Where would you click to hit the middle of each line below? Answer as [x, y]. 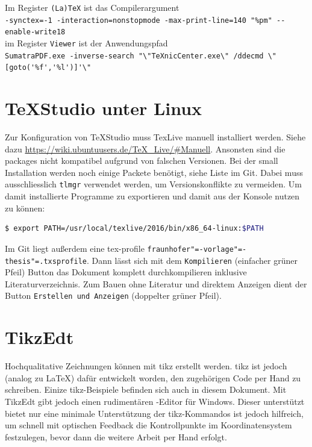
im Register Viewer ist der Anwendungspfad [86, 42]
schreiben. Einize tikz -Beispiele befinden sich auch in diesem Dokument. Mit [146, 389]
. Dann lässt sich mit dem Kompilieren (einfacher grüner [192, 260]
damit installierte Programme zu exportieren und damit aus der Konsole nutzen [152, 196]
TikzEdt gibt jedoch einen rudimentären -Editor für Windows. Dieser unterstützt [155, 401]
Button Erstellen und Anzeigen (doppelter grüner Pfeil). [113, 295]
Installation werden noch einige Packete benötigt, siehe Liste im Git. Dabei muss [154, 172]
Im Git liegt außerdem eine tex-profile [75, 248]
